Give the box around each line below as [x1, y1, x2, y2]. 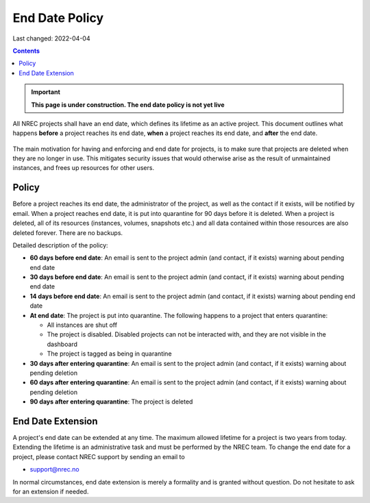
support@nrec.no [29, 465, 79, 474]
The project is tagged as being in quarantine [47, 349, 172, 358]
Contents [12, 47, 40, 55]
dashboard [47, 340, 78, 348]
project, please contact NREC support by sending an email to [12, 452, 185, 461]
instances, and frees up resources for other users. [12, 164, 154, 172]
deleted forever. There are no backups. [12, 228, 123, 236]
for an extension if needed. [12, 487, 89, 496]
